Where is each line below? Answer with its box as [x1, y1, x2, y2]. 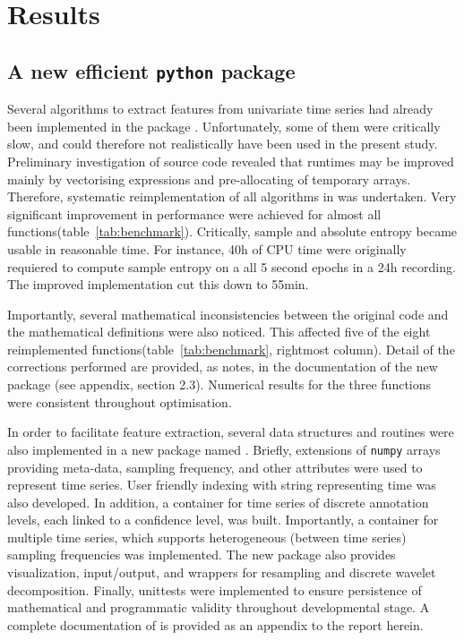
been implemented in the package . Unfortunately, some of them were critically [7, 116, 441, 135]
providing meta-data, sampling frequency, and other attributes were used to [7, 457, 423, 476]
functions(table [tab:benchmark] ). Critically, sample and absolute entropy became [7, 222, 458, 241]
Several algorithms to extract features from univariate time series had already [7, 99, 434, 118]
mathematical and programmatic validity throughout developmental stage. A [7, 598, 430, 617]
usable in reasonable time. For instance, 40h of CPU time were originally [7, 239, 407, 258]
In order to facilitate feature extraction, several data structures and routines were [7, 422, 454, 441]
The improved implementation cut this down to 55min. [7, 275, 309, 294]
